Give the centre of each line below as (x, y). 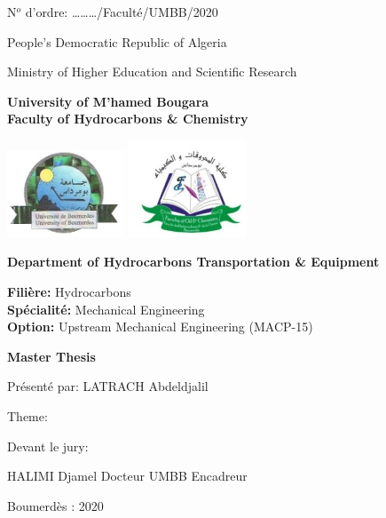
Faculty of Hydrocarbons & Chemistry (128, 119)
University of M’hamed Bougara (108, 101)
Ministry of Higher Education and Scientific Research (152, 72)
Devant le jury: (48, 446)
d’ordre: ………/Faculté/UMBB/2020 (122, 12)
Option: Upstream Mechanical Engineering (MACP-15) (160, 327)
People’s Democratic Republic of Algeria (117, 41)
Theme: (28, 415)
